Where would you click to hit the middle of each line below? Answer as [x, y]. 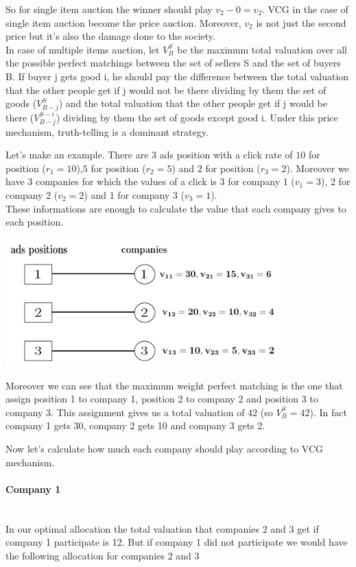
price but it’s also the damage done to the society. [110, 36]
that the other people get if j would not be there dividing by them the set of [166, 89]
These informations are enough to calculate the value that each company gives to [176, 208]
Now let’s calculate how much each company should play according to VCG [165, 448]
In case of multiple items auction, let [83, 49]
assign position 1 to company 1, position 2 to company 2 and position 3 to [162, 399]
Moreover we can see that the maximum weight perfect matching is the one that [174, 385]
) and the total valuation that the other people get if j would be [193, 103]
